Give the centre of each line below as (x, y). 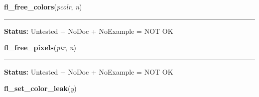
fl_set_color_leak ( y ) (40, 88)
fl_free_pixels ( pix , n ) (40, 48)
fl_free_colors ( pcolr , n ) (43, 6)
